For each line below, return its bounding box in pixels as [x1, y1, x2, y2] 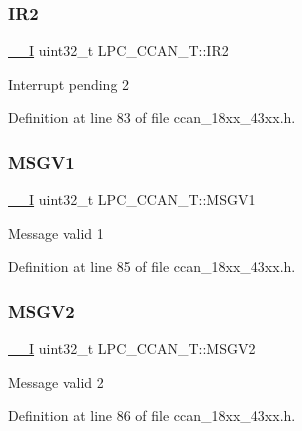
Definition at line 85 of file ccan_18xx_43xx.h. [8, 256, 296, 277]
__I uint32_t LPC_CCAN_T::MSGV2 [8, 338, 256, 359]
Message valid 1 [8, 222, 104, 243]
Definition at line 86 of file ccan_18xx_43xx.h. [8, 405, 296, 426]
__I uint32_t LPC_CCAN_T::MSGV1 [8, 189, 256, 210]
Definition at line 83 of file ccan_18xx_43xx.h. [8, 107, 296, 128]
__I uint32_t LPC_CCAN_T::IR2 [8, 40, 229, 61]
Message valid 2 [8, 371, 104, 392]
